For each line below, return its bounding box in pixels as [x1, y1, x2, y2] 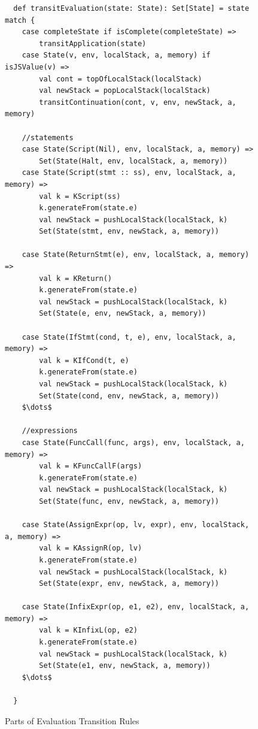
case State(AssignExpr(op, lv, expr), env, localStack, [22, 521, 250, 530]
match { [5, 16, 35, 25]
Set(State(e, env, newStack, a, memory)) [39, 309, 207, 318]
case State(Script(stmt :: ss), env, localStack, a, [22, 168, 236, 177]
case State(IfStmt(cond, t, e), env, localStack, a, [22, 332, 236, 341]
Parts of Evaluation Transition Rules [5, 714, 139, 727]
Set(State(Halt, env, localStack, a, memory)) [39, 156, 228, 165]
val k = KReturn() [39, 274, 112, 283]
